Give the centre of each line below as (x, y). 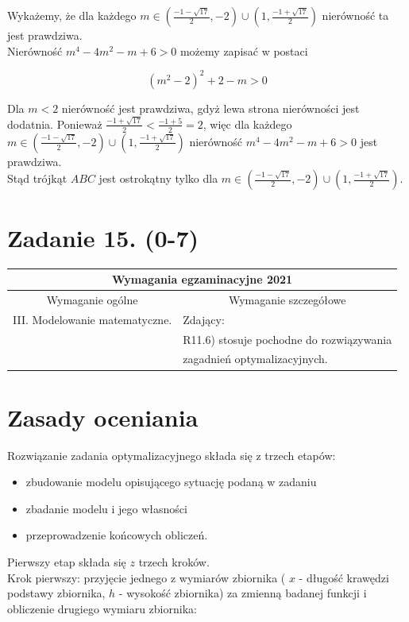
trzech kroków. (174, 562)
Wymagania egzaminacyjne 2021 (203, 279)
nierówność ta (355, 15)
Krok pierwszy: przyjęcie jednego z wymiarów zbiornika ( (147, 577)
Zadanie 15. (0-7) (103, 237)
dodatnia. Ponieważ (55, 124)
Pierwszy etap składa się (67, 562)
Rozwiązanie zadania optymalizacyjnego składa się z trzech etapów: (172, 455)
